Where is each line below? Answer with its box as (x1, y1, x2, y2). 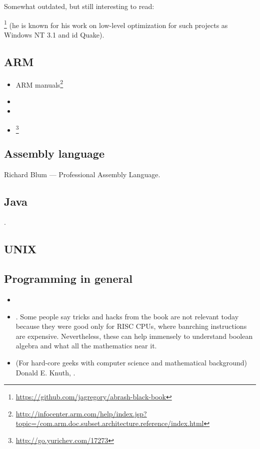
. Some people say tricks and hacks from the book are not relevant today (15, 311, 239, 321)
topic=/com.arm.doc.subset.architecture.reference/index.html (15, 418, 204, 428)
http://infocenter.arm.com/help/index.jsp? (15, 408, 147, 418)
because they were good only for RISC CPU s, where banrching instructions (15, 321, 247, 331)
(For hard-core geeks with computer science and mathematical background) (15, 357, 247, 367)
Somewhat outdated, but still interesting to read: (4, 1, 154, 11)
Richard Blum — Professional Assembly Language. (4, 169, 160, 179)
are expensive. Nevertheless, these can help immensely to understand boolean (15, 330, 253, 341)
